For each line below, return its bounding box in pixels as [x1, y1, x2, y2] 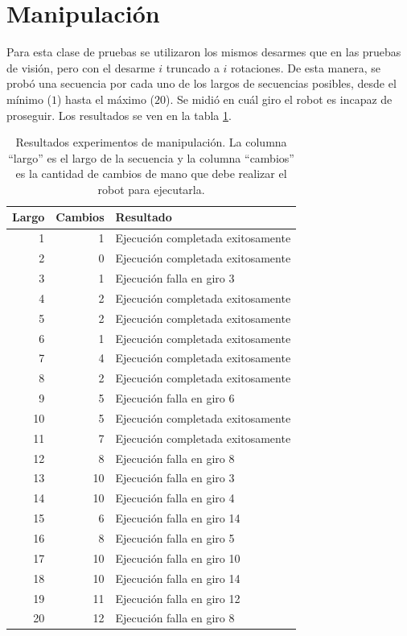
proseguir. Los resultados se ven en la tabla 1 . [6, 106, 232, 123]
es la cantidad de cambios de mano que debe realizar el [15, 165, 287, 182]
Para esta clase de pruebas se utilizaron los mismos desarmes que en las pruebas [6, 43, 401, 60]
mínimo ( [6, 90, 51, 107]
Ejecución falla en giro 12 [115, 589, 240, 606]
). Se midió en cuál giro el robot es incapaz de [166, 90, 393, 107]
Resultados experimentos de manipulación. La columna [15, 134, 287, 151]
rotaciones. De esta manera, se [231, 59, 381, 76]
